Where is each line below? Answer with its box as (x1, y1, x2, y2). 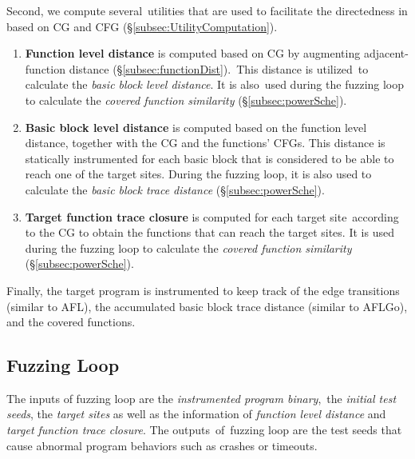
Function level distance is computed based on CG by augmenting (25, 45, 361, 62)
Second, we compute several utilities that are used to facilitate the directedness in (6, 2, 408, 18)
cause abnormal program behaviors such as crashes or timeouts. (6, 437, 318, 453)
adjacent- (363, 45, 409, 62)
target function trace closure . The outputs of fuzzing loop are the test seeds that (6, 421, 402, 438)
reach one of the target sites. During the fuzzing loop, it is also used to (25, 166, 372, 182)
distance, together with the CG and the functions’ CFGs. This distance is (25, 134, 385, 151)
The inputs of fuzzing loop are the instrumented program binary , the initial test (6, 389, 397, 406)
